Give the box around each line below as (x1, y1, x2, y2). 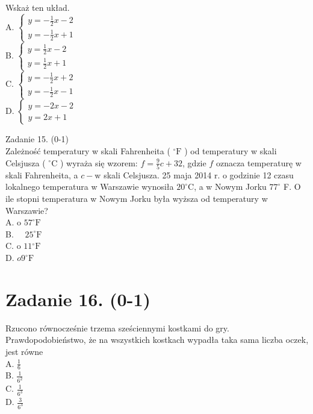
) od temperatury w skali (184, 144, 277, 157)
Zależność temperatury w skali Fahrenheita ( (5, 144, 170, 157)
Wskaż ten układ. (5, 1, 70, 13)
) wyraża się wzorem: (60, 156, 138, 169)
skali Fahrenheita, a (5, 168, 78, 181)
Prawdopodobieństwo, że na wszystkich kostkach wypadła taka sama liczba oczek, (5, 333, 309, 346)
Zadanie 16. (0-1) (5, 286, 150, 311)
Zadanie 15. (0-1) (5, 133, 69, 145)
